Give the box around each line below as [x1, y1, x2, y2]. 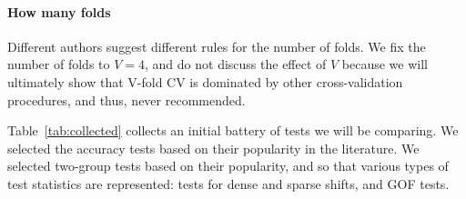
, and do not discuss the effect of [145, 55, 327, 74]
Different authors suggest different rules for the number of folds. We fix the [7, 36, 426, 55]
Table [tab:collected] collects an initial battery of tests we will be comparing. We [7, 121, 459, 140]
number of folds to [7, 55, 110, 74]
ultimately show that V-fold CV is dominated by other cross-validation [7, 72, 403, 91]
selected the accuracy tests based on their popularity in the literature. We [7, 138, 420, 157]
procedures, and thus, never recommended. [7, 90, 246, 109]
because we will [341, 55, 428, 74]
